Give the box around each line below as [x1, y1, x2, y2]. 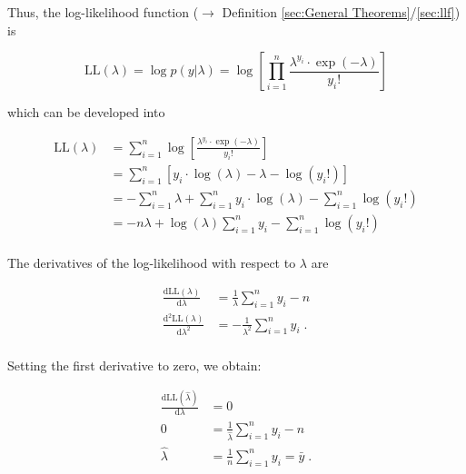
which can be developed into [7, 103, 165, 122]
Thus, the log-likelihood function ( [7, 3, 199, 21]
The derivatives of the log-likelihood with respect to [7, 252, 296, 272]
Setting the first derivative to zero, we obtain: [7, 355, 262, 374]
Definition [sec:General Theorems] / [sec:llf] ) [222, 3, 461, 21]
